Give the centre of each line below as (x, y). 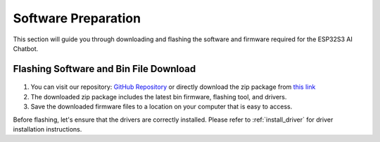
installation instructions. (47, 129)
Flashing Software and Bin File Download (104, 69)
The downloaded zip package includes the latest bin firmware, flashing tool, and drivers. (159, 97)
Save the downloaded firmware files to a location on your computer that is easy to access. (161, 107)
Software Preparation (77, 18)
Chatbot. (26, 48)
